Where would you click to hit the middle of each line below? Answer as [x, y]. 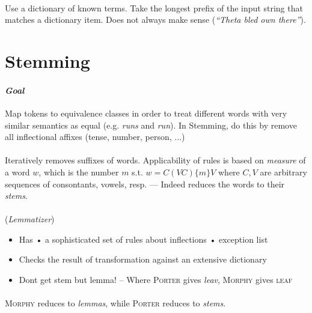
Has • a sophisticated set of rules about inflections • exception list [143, 239]
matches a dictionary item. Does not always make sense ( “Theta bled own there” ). [155, 20]
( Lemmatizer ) [30, 219]
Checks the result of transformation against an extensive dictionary [143, 259]
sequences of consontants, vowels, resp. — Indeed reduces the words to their [145, 184]
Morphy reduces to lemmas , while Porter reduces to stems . [115, 303]
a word [17, 172]
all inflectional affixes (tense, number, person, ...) [95, 137]
